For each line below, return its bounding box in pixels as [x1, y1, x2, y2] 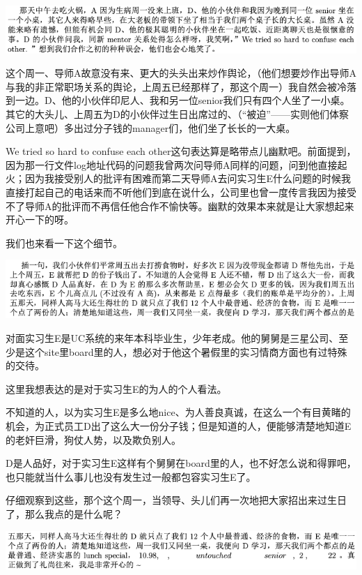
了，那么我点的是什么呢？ [6, 506, 123, 521]
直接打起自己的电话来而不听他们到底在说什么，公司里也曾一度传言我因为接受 [6, 184, 356, 199]
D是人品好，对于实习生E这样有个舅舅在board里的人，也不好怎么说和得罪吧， [6, 456, 356, 470]
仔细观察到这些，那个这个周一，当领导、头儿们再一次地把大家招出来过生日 [6, 493, 347, 507]
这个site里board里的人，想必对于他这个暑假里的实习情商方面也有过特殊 [24, 344, 347, 359]
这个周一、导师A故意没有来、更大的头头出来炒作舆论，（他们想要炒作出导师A [6, 66, 356, 80]
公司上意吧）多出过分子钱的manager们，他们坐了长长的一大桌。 [6, 120, 296, 135]
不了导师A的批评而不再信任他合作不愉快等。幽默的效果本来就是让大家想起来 [6, 198, 354, 213]
